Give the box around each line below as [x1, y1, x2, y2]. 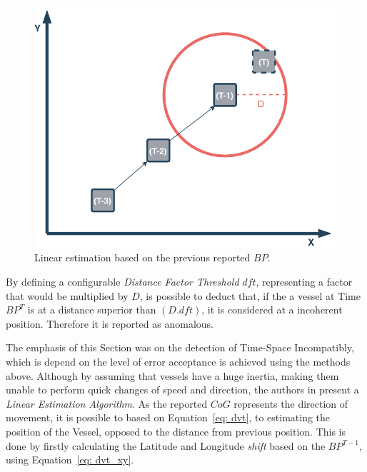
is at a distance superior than [27, 302, 156, 317]
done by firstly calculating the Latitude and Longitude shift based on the [6, 438, 326, 453]
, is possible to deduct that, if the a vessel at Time [139, 288, 361, 303]
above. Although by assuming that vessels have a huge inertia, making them [6, 368, 339, 383]
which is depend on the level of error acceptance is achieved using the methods [6, 354, 351, 369]
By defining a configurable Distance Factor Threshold [6, 274, 239, 289]
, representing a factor [256, 274, 353, 289]
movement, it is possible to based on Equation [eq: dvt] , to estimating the [6, 410, 331, 425]
